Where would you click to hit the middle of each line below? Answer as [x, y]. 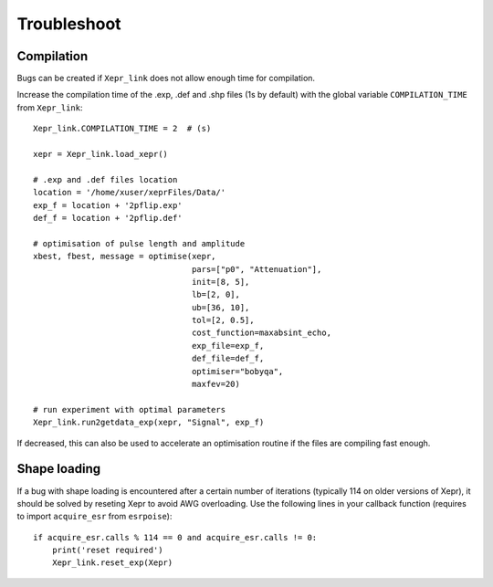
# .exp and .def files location [105, 179]
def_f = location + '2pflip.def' [108, 218]
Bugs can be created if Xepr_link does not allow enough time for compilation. [166, 79]
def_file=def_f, [228, 359]
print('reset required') [107, 550]
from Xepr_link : [50, 107]
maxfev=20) [216, 384]
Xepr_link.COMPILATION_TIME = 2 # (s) [122, 129]
